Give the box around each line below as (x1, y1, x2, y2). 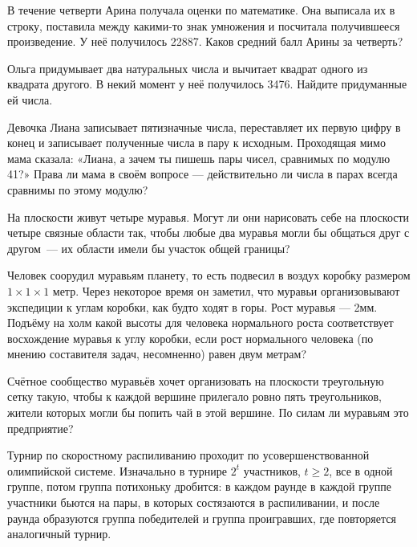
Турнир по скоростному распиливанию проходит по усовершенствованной (7, 447, 370, 463)
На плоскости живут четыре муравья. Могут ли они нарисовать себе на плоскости (7, 208, 410, 225)
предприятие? (7, 419, 74, 436)
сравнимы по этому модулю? (7, 181, 148, 198)
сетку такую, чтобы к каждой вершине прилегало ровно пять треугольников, (7, 388, 382, 405)
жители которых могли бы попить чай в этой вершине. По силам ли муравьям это (7, 404, 409, 421)
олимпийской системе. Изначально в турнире (7, 462, 228, 479)
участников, (243, 462, 301, 479)
